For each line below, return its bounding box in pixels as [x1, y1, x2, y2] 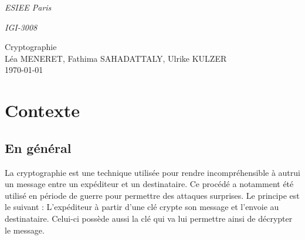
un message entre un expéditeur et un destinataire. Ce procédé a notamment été [5, 178, 294, 190]
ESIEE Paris [5, 1, 52, 13]
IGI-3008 [5, 21, 38, 33]
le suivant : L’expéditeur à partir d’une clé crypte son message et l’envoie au [5, 201, 279, 213]
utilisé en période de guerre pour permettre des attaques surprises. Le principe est [5, 189, 300, 201]
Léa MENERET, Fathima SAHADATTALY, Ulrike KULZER [5, 52, 227, 64]
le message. [5, 224, 45, 236]
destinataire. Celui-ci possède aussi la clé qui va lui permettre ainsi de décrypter [5, 212, 293, 224]
